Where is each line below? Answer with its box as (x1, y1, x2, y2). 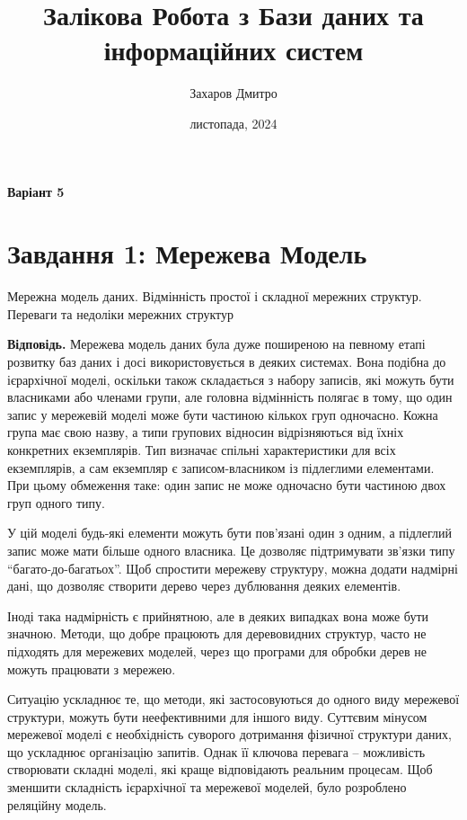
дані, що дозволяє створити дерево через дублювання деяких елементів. (7, 576, 401, 595)
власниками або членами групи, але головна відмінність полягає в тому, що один (7, 388, 453, 406)
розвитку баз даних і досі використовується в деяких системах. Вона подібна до (7, 352, 446, 370)
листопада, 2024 (189, 113, 278, 132)
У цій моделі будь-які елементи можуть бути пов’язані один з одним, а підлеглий (7, 523, 453, 542)
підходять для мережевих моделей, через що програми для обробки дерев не (7, 641, 427, 660)
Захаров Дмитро (189, 84, 278, 102)
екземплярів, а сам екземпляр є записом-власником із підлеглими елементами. (7, 458, 435, 477)
